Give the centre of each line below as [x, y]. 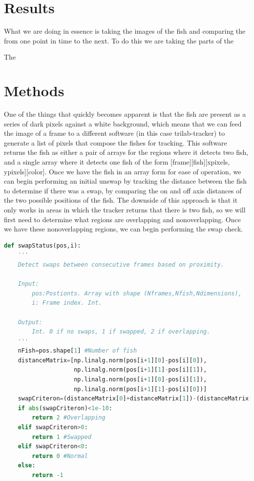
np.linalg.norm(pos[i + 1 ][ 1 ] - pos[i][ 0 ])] [140, 389]
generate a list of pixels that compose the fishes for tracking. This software [116, 142]
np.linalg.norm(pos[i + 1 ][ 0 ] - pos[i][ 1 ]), [140, 380]
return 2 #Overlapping [69, 418]
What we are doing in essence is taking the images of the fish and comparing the [125, 31]
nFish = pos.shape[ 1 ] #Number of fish [77, 351]
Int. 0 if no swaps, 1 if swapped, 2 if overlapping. [121, 332]
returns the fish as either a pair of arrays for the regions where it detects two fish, [126, 152]
